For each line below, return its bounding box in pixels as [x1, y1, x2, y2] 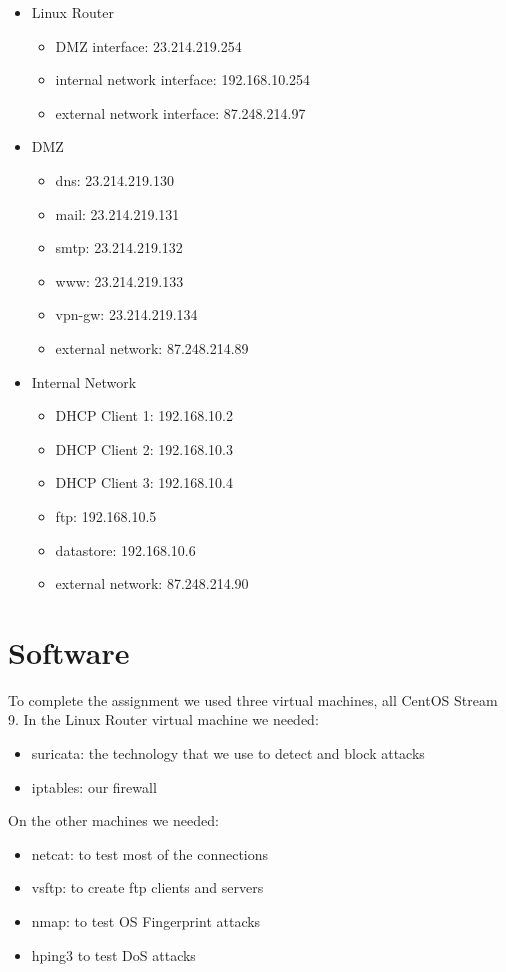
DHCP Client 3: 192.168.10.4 [55, 472, 233, 493]
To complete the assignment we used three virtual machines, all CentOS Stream [8, 689, 498, 710]
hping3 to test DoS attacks [31, 944, 196, 965]
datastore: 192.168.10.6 [55, 539, 196, 560]
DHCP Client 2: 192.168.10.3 [55, 438, 233, 459]
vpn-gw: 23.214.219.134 [55, 304, 198, 325]
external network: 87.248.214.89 [55, 337, 249, 358]
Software [8, 631, 130, 672]
